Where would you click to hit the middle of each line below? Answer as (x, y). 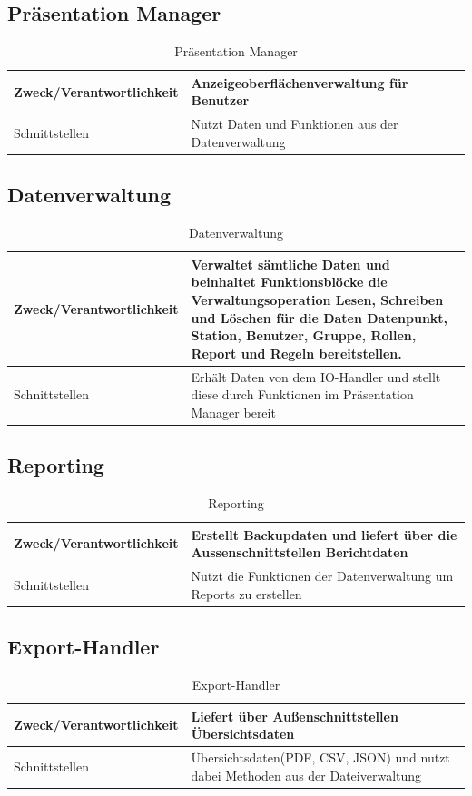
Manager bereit (233, 412)
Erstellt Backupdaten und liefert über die (324, 534)
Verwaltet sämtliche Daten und (290, 264)
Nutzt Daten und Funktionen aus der (295, 124)
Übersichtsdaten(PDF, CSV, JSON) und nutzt (320, 757)
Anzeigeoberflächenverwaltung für (300, 82)
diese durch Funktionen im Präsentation (302, 394)
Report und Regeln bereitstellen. (296, 353)
